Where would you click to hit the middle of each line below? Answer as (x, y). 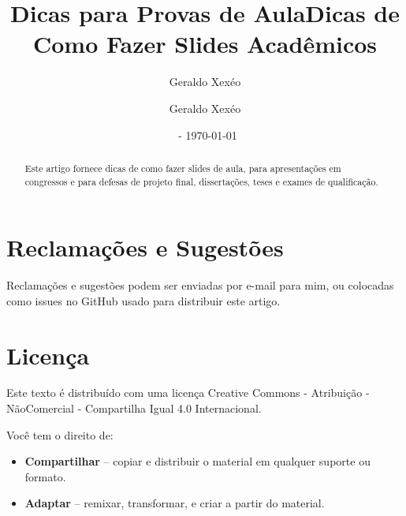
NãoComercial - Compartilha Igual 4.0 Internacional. (134, 408)
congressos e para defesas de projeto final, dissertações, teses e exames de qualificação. (201, 181)
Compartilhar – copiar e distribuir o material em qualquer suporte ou (197, 461)
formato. (45, 476)
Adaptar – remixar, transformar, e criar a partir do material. (175, 503)
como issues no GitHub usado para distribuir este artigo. (143, 300)
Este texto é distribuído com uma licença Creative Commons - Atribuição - (188, 393)
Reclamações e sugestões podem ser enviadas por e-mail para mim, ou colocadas (200, 285)
